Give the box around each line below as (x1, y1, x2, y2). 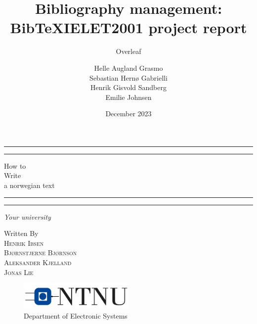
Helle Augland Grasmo (94, 62, 163, 73)
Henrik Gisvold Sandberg (90, 82, 167, 93)
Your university (4, 211, 51, 222)
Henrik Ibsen (4, 237, 44, 248)
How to (4, 160, 26, 171)
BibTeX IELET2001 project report (10, 17, 247, 38)
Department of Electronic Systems (24, 311, 128, 321)
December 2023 (105, 108, 152, 119)
